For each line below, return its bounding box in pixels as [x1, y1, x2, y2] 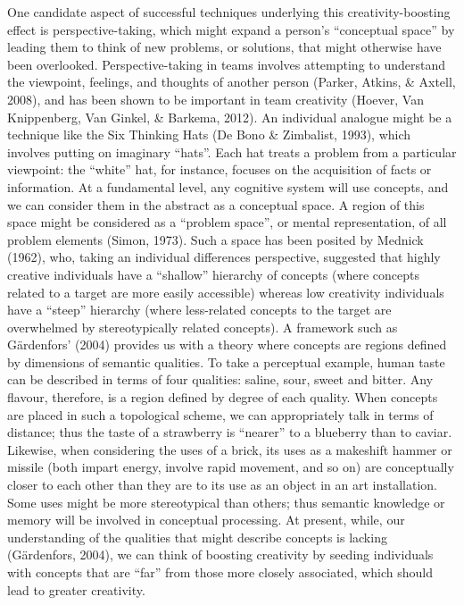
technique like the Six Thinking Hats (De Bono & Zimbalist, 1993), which [7, 125, 411, 144]
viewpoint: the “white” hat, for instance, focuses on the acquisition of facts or [7, 160, 432, 179]
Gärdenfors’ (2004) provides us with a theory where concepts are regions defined [7, 335, 447, 354]
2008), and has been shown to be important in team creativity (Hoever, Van [7, 89, 424, 108]
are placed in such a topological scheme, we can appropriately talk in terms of [7, 405, 434, 424]
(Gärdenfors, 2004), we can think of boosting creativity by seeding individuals [7, 545, 434, 564]
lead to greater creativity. [7, 580, 145, 599]
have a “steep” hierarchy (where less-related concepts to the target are [7, 300, 392, 319]
